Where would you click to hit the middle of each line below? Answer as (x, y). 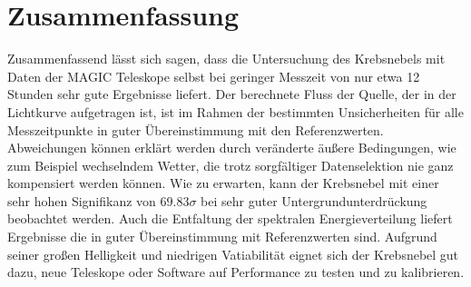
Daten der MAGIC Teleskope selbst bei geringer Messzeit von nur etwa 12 (214, 76)
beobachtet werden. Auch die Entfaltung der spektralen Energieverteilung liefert (230, 218)
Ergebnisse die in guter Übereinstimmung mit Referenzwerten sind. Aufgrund (222, 237)
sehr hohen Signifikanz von (82, 200)
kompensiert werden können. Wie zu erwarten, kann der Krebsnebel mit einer (223, 183)
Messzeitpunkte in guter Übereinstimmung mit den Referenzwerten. (196, 129)
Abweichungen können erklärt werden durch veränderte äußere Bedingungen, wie (232, 148)
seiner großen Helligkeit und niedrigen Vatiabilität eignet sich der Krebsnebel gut (233, 254)
